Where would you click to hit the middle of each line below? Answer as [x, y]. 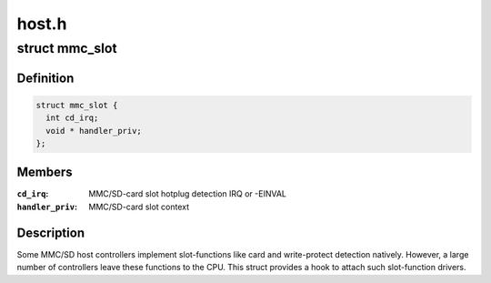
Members [45, 172]
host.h [42, 24]
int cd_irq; [72, 118]
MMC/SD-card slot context [139, 207]
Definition [45, 78]
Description [51, 232]
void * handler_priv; [94, 131]
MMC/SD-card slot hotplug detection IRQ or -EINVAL [187, 194]
